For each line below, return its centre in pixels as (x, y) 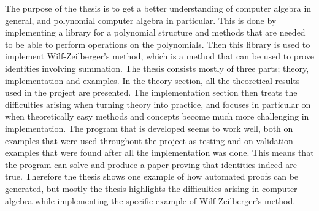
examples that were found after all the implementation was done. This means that (159, 152)
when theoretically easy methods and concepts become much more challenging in (157, 116)
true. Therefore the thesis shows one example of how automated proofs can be (152, 176)
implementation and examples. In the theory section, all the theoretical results (152, 80)
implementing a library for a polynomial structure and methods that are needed (155, 32)
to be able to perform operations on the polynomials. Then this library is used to (158, 44)
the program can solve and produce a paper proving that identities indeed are (151, 164)
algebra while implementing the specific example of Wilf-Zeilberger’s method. (150, 200)
